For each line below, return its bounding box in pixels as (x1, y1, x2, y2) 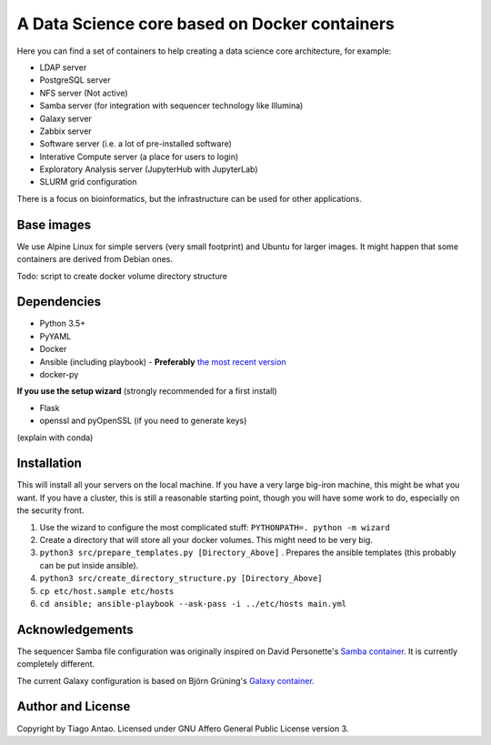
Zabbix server (39, 126, 92, 136)
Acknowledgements (16, 621, 134, 637)
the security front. (16, 505, 85, 516)
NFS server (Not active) (39, 87, 128, 98)
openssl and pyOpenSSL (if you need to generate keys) (39, 415, 247, 427)
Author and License (16, 699, 131, 714)
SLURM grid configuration (39, 176, 137, 187)
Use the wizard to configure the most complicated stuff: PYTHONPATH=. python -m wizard (39, 521, 390, 532)
